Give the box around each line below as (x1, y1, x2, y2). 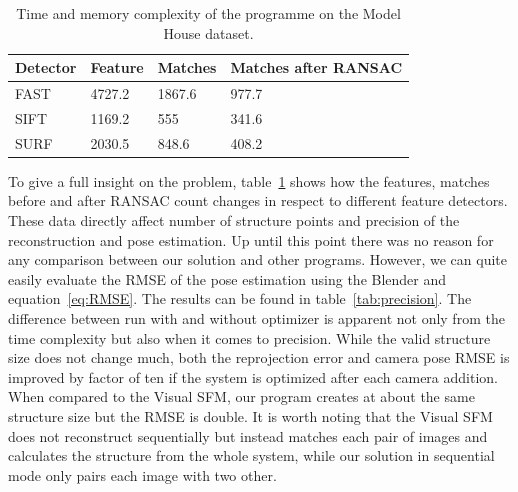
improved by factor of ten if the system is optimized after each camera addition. (8, 366, 498, 387)
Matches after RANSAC (230, 57, 403, 78)
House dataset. (163, 22, 254, 43)
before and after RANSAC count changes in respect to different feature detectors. (8, 190, 508, 211)
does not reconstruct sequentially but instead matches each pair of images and (8, 425, 488, 446)
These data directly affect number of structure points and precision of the (8, 210, 460, 230)
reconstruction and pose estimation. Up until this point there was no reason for (8, 229, 494, 250)
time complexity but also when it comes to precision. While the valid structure (8, 327, 491, 348)
